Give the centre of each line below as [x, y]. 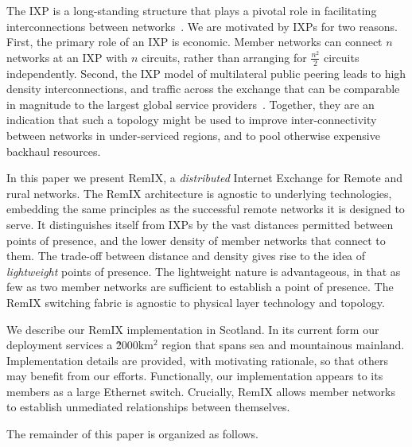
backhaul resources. [54, 151]
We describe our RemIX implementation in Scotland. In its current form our [193, 329]
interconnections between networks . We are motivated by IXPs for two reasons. [202, 26]
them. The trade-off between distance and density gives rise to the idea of [186, 256]
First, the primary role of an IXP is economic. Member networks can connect [194, 42]
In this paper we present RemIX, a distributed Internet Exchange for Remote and [205, 178]
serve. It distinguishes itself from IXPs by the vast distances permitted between [200, 224]
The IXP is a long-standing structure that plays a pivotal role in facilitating [192, 10]
